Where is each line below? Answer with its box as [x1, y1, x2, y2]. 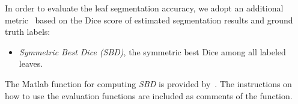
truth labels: [5, 25, 50, 38]
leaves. [19, 57, 43, 70]
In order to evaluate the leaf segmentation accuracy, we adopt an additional [5, 2, 284, 14]
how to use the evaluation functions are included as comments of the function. [5, 89, 293, 102]
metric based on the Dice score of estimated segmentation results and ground [5, 13, 293, 26]
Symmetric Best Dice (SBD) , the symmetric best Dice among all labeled [19, 45, 286, 58]
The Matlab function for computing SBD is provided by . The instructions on [5, 77, 292, 90]
